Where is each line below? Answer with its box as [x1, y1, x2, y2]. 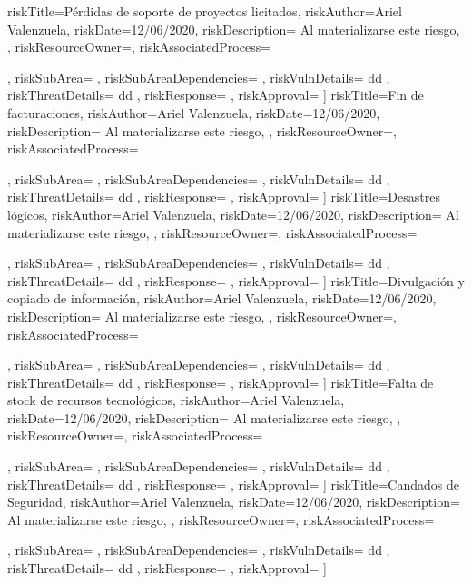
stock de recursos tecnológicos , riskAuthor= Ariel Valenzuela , [7, 391, 345, 410]
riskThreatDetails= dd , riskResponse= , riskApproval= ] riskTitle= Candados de [7, 474, 459, 493]
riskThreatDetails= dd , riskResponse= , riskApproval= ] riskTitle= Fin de [7, 85, 424, 104]
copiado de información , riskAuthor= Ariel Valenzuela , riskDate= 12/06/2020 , [7, 289, 437, 308]
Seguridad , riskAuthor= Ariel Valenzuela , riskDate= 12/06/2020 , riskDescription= [7, 492, 460, 511]
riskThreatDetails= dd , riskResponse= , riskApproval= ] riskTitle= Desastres [7, 187, 440, 206]
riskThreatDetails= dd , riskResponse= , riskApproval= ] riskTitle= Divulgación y [7, 271, 465, 290]
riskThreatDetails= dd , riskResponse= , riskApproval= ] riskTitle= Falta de [7, 372, 434, 391]
